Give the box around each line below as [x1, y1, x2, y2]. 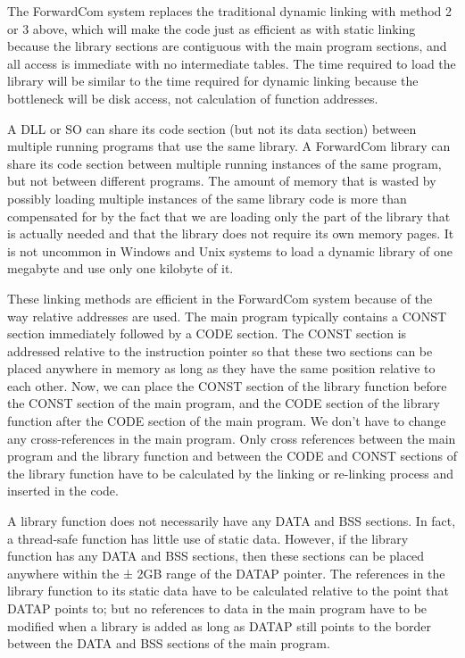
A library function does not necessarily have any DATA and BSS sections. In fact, [7, 512, 456, 530]
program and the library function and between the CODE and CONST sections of [7, 446, 457, 465]
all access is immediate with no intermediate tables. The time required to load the [7, 54, 456, 72]
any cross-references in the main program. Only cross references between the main [7, 429, 456, 447]
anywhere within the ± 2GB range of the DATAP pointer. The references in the [7, 563, 445, 582]
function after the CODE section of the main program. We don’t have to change [7, 412, 446, 430]
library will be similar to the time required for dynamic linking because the [7, 71, 419, 90]
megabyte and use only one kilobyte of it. [7, 259, 234, 278]
